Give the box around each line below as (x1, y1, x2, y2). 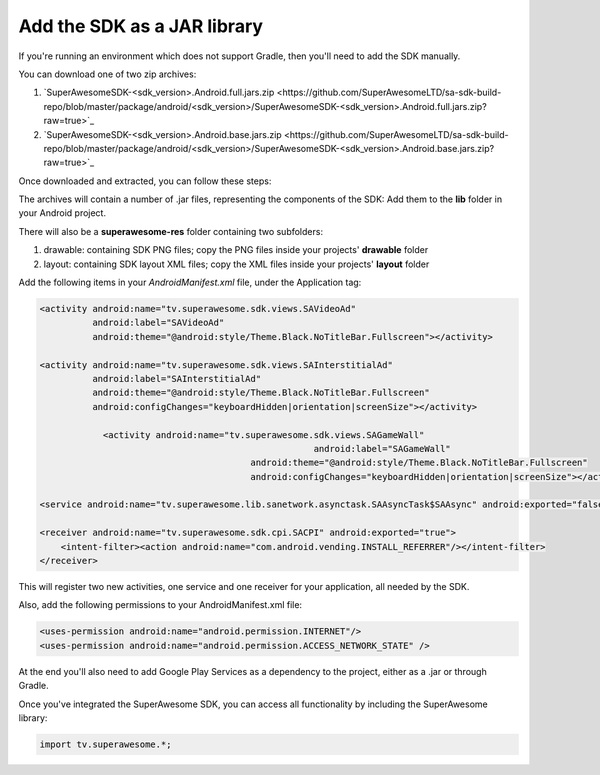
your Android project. (18, 207, 107, 219)
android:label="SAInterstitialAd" (91, 373, 262, 384)
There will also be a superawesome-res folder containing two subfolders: (18, 225, 324, 237)
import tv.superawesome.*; (39, 738, 172, 750)
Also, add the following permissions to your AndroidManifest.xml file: (18, 599, 303, 611)
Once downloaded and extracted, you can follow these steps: (18, 175, 272, 187)
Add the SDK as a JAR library (18, 15, 264, 37)
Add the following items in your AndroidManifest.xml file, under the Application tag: (18, 276, 362, 289)
